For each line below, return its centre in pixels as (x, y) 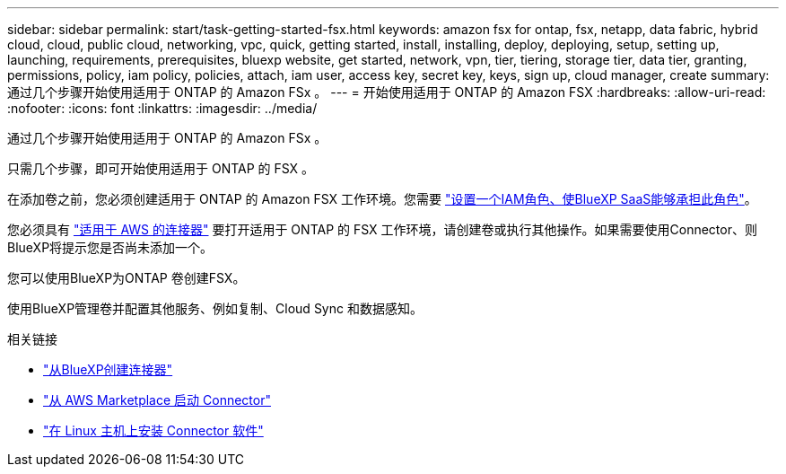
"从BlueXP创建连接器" (108, 369)
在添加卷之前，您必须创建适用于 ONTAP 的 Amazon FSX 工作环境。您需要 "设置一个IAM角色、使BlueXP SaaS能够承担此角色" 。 (382, 199)
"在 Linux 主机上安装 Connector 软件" (153, 430)
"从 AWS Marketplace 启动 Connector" (157, 400)
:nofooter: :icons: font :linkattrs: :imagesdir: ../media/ (162, 108)
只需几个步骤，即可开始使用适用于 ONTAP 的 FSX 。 (161, 168)
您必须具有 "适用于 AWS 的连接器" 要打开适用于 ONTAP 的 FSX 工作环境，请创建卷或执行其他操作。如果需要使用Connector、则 (382, 229)
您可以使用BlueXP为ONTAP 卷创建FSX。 (127, 278)
